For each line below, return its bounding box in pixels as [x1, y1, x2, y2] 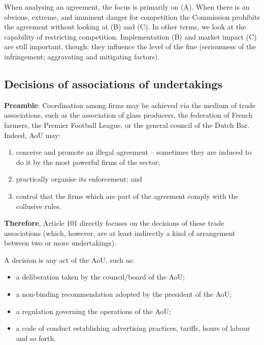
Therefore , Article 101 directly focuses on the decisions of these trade [4, 218, 224, 228]
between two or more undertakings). [4, 237, 117, 248]
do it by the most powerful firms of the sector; [16, 156, 160, 167]
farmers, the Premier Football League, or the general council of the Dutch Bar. [4, 119, 250, 130]
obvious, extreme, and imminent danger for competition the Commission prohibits [4, 11, 260, 22]
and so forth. [16, 332, 56, 343]
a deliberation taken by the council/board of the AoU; [16, 271, 185, 282]
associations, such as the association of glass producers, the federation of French [4, 110, 253, 120]
